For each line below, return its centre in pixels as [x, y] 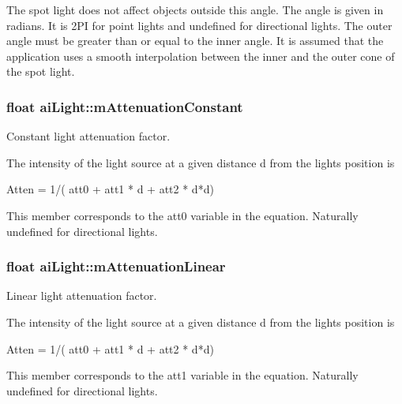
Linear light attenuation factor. [82, 296]
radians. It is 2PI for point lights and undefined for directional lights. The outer [199, 25]
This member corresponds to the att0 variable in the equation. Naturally [182, 215]
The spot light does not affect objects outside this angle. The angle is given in [195, 9]
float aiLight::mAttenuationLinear [116, 266]
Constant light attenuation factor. [88, 136]
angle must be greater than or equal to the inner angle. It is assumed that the [195, 41]
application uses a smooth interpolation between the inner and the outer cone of [201, 56]
